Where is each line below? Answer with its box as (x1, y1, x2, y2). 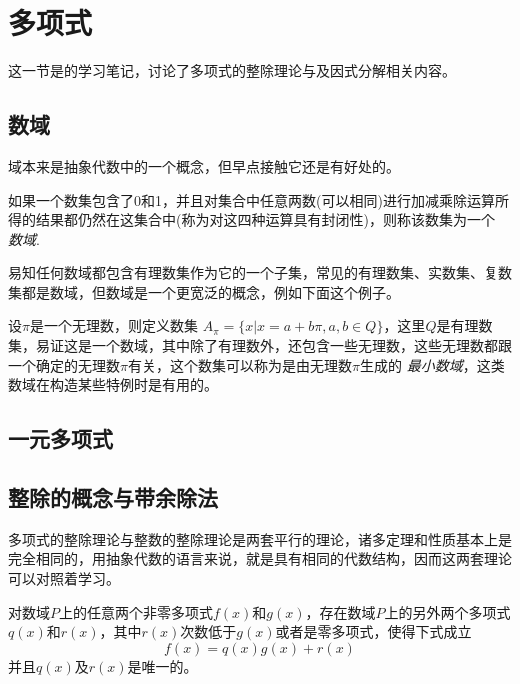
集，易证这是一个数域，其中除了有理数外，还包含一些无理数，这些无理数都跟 (8, 335, 512, 356)
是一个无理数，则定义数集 (29, 315, 198, 336)
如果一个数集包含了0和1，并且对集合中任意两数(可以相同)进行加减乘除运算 (8, 189, 495, 210)
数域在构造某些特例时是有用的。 (8, 374, 218, 395)
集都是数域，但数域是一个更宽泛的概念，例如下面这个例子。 (8, 281, 400, 302)
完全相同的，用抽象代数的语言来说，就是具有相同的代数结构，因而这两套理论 (8, 548, 512, 569)
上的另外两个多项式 (384, 601, 511, 622)
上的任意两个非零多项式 (59, 601, 213, 622)
